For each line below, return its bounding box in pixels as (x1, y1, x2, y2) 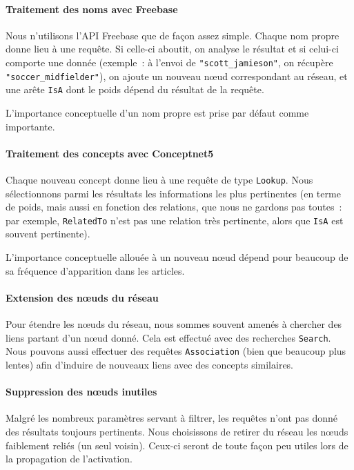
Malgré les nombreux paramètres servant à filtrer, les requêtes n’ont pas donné (6, 411, 338, 425)
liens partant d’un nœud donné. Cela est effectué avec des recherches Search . (6, 330, 331, 344)
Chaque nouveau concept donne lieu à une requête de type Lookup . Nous (6, 172, 313, 186)
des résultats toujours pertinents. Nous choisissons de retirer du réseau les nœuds (6, 424, 348, 438)
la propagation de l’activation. (6, 451, 133, 466)
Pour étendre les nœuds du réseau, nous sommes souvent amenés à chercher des (6, 317, 342, 331)
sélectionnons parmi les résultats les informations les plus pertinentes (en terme (6, 186, 341, 200)
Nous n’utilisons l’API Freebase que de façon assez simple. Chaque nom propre (6, 28, 340, 42)
